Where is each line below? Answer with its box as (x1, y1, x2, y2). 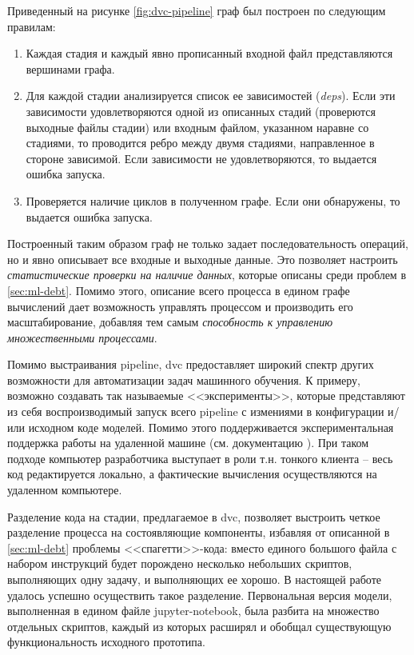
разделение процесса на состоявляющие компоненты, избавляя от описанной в (7, 524, 390, 541)
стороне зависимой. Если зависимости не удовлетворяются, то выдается (26, 150, 377, 166)
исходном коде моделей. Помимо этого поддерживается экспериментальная (28, 418, 394, 435)
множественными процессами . (7, 329, 157, 345)
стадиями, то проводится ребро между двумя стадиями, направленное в (26, 134, 375, 151)
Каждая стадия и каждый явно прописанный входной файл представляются (26, 45, 393, 62)
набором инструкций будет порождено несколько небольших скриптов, (7, 555, 352, 572)
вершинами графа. (26, 60, 115, 77)
